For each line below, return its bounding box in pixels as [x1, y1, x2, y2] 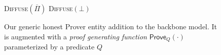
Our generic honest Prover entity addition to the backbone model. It [4, 21, 217, 31]
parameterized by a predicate [4, 41, 95, 52]
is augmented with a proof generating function [4, 31, 147, 41]
